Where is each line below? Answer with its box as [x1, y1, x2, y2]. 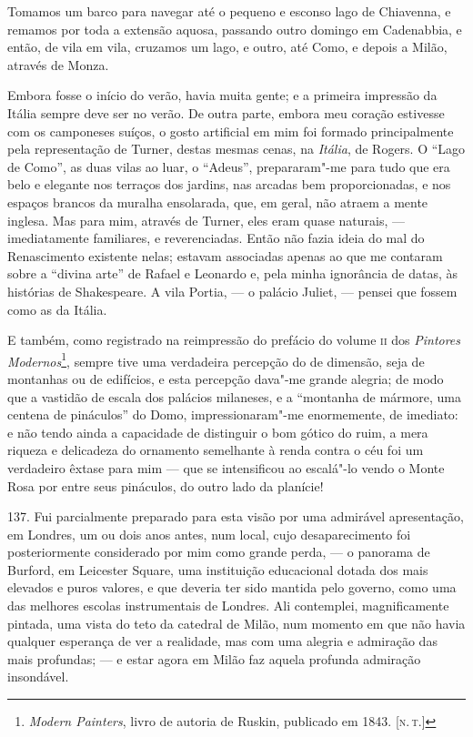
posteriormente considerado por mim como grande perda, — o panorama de [7, 542, 430, 561]
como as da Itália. [7, 299, 107, 318]
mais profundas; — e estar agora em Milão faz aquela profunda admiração [7, 649, 421, 668]
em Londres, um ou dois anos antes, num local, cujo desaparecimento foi [7, 524, 411, 543]
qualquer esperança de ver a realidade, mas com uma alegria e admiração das [7, 631, 438, 651]
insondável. [7, 667, 69, 686]
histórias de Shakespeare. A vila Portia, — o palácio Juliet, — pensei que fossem [7, 281, 458, 300]
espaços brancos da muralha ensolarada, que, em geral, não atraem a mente [7, 192, 428, 211]
